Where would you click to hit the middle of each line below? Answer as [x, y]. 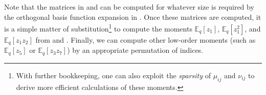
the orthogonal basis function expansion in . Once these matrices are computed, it [133, 17]
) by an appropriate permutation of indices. [135, 50]
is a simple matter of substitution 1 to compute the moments [98, 28]
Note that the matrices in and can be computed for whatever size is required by [129, 7]
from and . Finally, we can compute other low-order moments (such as [146, 39]
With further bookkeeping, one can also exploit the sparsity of [113, 75]
